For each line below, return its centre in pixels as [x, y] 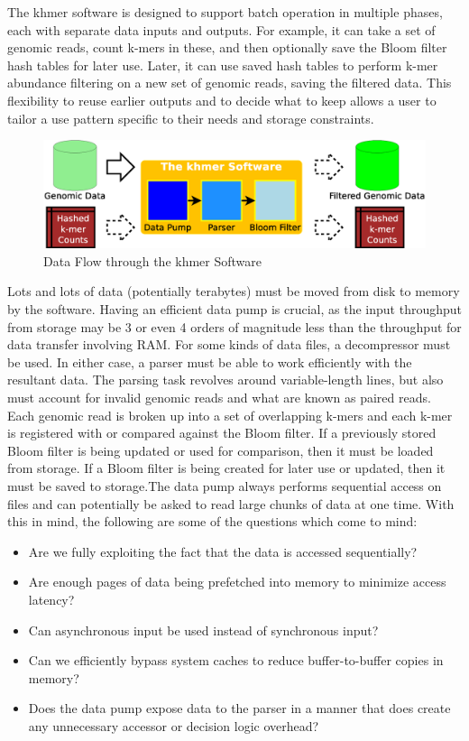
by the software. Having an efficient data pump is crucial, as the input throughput [234, 309]
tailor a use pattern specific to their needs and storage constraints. [191, 118]
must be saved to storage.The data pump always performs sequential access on [225, 485]
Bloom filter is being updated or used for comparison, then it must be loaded [221, 450]
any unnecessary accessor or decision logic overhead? [174, 725]
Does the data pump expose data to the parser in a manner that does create [239, 708]
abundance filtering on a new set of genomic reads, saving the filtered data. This [230, 83]
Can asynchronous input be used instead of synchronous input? [203, 630]
